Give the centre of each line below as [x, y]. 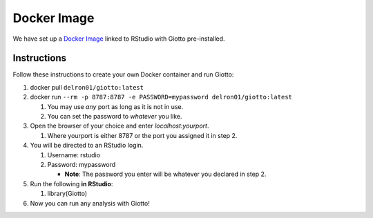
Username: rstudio [74, 155]
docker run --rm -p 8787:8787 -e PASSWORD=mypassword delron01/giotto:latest [161, 97]
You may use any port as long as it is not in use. [115, 106]
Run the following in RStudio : [71, 184]
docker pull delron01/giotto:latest [87, 87]
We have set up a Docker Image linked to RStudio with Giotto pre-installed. [119, 39]
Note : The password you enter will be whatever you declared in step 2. [165, 174]
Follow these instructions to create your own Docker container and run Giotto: [123, 75]
